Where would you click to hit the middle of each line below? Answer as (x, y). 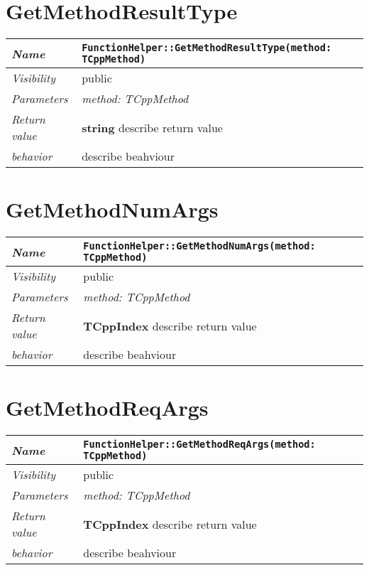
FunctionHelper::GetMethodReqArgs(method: (199, 445)
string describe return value (152, 127)
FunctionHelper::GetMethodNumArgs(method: (199, 246)
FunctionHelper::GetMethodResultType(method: (207, 48)
